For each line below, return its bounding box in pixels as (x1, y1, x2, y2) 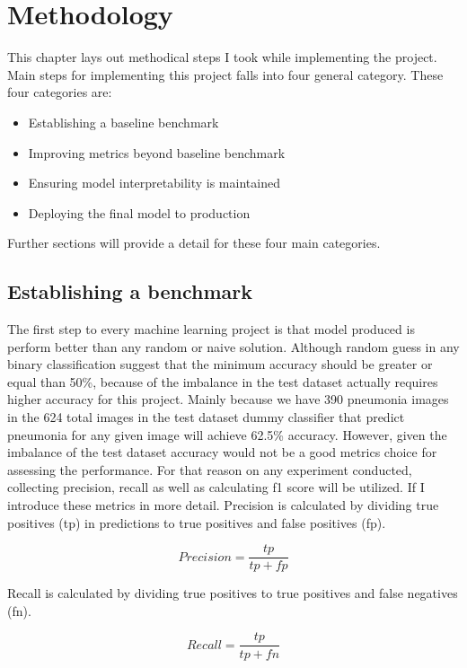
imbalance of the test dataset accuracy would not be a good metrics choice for (7, 443, 437, 461)
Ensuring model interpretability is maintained (28, 173, 280, 192)
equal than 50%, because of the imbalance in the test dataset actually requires (7, 372, 438, 391)
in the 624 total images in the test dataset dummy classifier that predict (7, 408, 405, 426)
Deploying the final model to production (28, 203, 251, 222)
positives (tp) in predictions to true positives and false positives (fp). (7, 513, 386, 532)
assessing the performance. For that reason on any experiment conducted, (7, 460, 412, 479)
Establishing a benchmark (7, 277, 252, 305)
